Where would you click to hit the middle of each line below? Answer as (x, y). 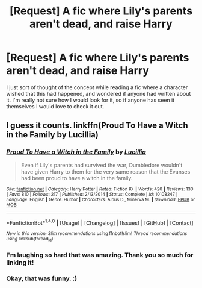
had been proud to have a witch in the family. (77, 178)
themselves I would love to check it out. (55, 106)
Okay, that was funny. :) (41, 278)
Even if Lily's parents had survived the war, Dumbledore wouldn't (102, 165)
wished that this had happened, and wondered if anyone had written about (99, 93)
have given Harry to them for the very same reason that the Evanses (106, 171)
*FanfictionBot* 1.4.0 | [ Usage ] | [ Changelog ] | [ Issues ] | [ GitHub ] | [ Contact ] (100, 222)
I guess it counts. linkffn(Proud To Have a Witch (97, 126)
